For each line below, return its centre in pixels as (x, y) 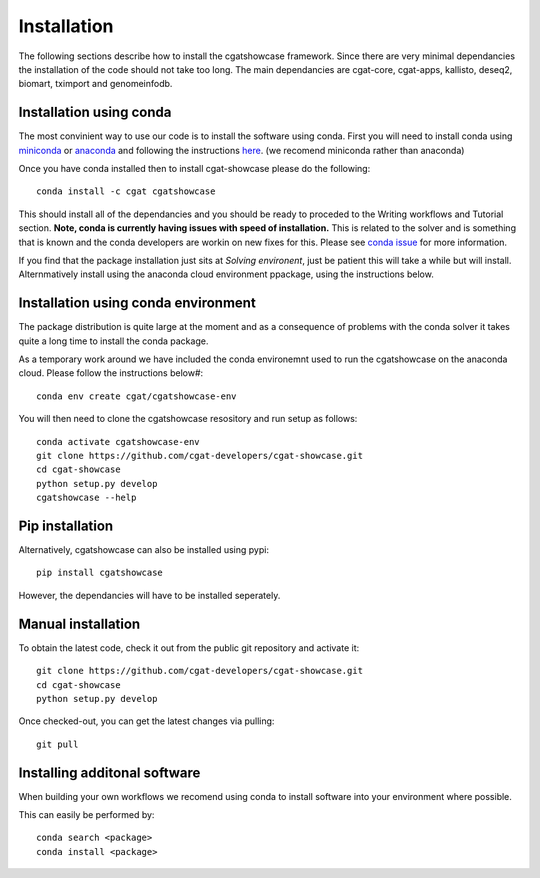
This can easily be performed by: (86, 815)
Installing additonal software (109, 772)
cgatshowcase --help (86, 498)
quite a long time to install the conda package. (113, 341)
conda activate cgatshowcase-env (118, 441)
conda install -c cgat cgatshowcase (126, 191)
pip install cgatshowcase (100, 573)
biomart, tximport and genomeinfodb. (95, 84)
